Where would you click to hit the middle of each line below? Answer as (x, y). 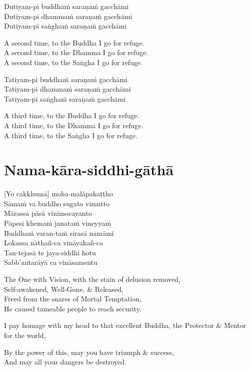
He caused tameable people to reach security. (73, 308)
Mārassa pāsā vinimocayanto (48, 213)
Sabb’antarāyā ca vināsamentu (51, 262)
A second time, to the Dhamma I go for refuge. (76, 52)
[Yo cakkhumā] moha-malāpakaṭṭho (58, 194)
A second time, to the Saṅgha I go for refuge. (73, 62)
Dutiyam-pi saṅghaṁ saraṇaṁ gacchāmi (65, 26)
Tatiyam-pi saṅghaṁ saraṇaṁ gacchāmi (65, 98)
